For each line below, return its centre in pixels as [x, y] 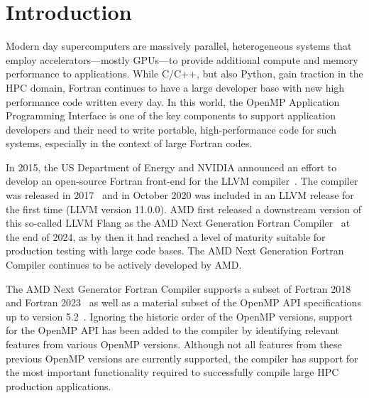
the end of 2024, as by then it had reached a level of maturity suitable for [166, 236]
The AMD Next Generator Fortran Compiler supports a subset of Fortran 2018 [178, 288]
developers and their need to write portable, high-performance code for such [171, 129]
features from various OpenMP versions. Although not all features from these [174, 344]
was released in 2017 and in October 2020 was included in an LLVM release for [180, 195]
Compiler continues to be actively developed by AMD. [124, 265]
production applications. [59, 386]
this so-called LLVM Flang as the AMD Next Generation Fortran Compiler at [178, 223]
